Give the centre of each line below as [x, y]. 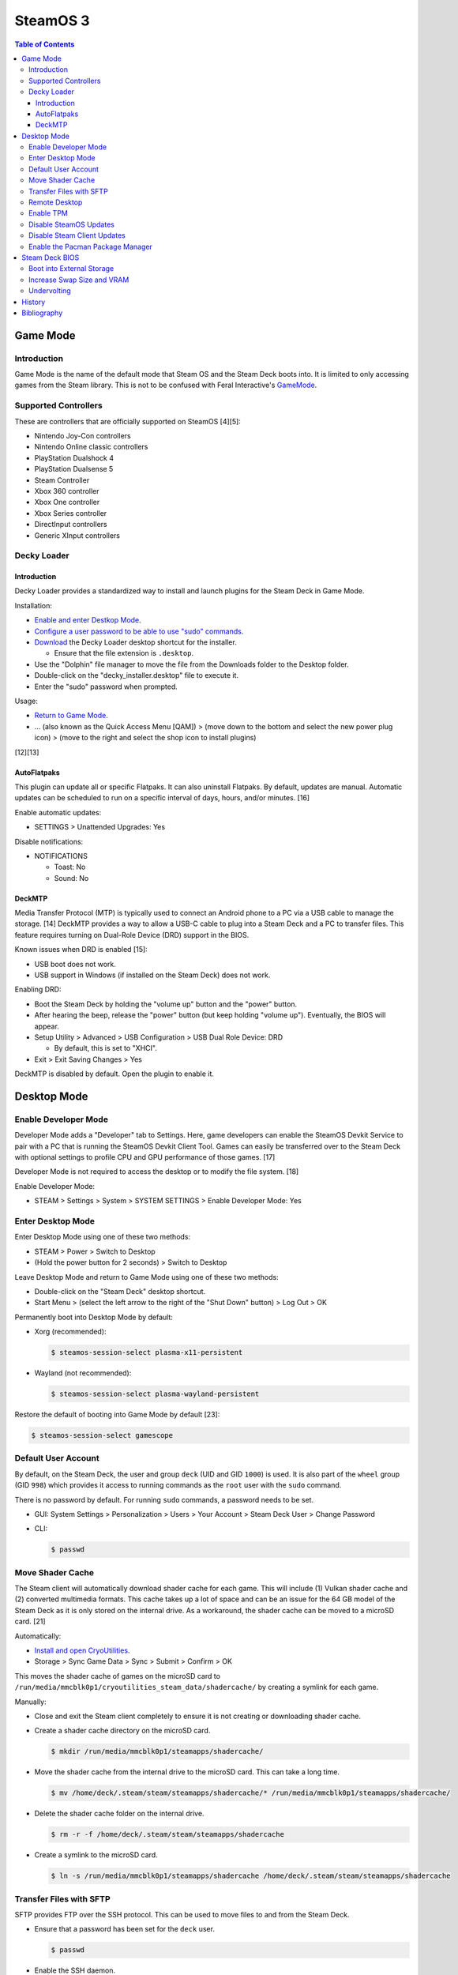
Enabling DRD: [38, 989]
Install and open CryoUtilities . [82, 1650]
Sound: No [71, 878]
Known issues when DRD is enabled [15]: [81, 950]
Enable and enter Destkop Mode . [88, 620]
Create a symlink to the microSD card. [96, 1855]
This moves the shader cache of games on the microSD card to [118, 1676]
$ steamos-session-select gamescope [102, 1435]
